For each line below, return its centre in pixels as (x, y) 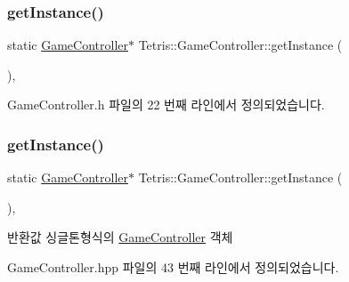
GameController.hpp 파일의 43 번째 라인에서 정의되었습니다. (173, 267)
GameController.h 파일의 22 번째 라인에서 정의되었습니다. (166, 105)
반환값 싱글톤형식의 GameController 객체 (120, 237)
